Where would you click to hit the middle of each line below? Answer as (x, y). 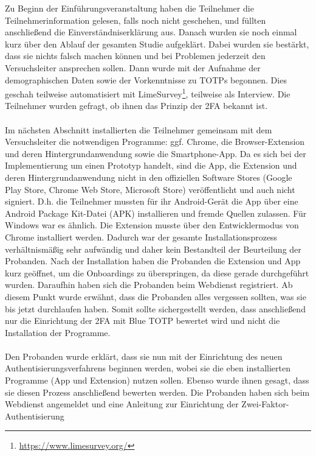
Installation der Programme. (58, 332)
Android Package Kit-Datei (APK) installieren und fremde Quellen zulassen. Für (156, 213)
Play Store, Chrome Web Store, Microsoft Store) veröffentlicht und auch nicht (150, 189)
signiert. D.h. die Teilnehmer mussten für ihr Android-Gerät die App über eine (152, 201)
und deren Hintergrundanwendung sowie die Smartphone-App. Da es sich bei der (156, 153)
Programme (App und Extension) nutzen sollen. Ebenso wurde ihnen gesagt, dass (157, 380)
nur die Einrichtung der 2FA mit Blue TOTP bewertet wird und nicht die (143, 321)
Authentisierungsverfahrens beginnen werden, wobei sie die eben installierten (148, 368)
